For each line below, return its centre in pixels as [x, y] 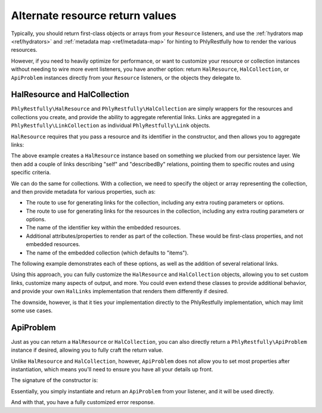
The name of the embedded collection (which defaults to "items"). [107, 253]
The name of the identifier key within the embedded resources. [103, 228]
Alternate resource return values [94, 15]
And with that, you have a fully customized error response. [83, 402]
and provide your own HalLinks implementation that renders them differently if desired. [120, 291]
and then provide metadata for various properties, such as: [83, 191]
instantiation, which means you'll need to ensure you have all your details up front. [112, 369]
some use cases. [32, 310]
